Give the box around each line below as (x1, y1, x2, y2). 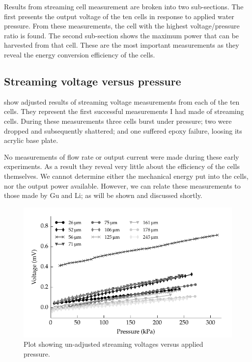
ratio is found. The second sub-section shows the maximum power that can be (4, 30, 239, 40)
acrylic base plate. (4, 135, 58, 145)
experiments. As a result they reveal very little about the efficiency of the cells (4, 161, 240, 171)
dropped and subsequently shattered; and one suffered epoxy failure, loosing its (4, 125, 242, 136)
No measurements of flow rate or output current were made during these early (4, 151, 239, 162)
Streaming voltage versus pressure (4, 73, 181, 88)
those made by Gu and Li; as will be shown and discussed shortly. (4, 190, 202, 200)
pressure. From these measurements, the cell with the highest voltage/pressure (4, 21, 240, 31)
